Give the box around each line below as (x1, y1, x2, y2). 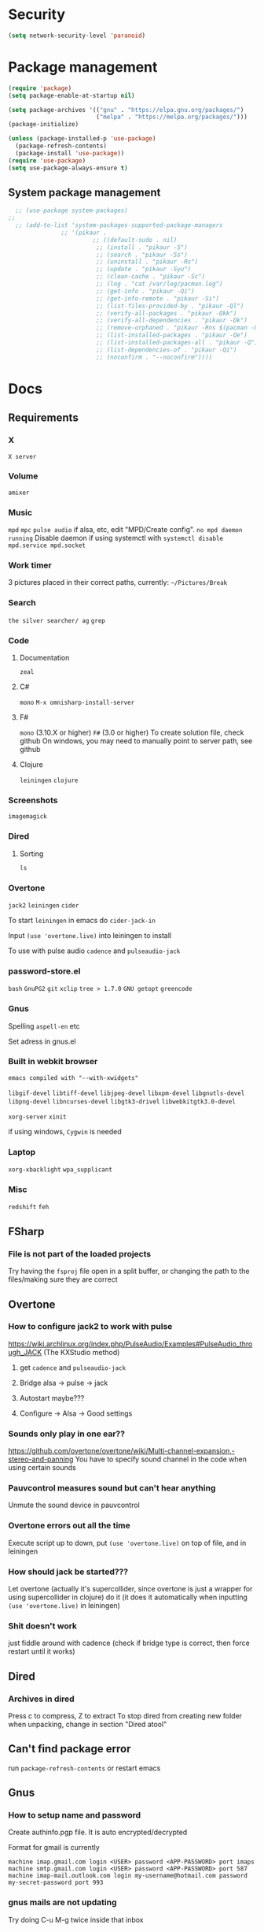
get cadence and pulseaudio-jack (19, 1362, 126, 1372)
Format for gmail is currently (8, 1843, 100, 1852)
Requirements (8, 411, 79, 425)
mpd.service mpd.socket (8, 542, 86, 549)
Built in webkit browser (8, 1056, 98, 1067)
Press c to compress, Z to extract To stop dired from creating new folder (8, 1711, 242, 1720)
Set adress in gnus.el (8, 1037, 76, 1046)
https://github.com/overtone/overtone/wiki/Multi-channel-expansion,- (8, 1446, 236, 1456)
